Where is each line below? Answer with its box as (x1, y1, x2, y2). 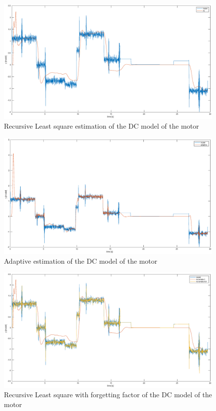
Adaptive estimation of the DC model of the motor (4, 255, 158, 266)
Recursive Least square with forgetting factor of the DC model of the (4, 389, 212, 400)
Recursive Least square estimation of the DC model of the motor (4, 120, 199, 131)
